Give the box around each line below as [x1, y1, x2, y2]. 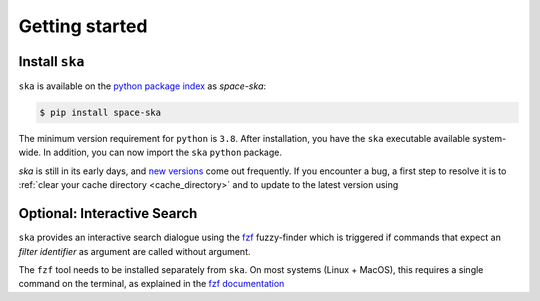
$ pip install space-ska [39, 107, 162, 119]
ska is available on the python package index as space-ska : [18, 80, 267, 92]
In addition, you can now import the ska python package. [43, 146, 282, 159]
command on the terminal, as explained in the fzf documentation [18, 278, 285, 290]
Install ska [18, 53, 85, 70]
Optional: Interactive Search [18, 205, 198, 222]
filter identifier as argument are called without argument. [18, 245, 251, 257]
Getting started [18, 15, 148, 37]
